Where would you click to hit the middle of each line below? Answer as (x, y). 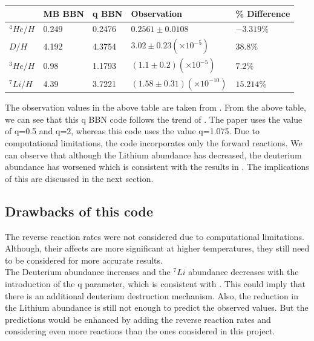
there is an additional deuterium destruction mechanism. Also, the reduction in (152, 295)
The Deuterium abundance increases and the (88, 272)
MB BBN (64, 13)
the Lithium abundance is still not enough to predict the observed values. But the (157, 307)
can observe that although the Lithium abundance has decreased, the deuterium (153, 154)
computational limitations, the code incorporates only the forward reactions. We (154, 142)
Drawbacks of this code (79, 211)
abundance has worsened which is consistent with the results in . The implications (157, 167)
